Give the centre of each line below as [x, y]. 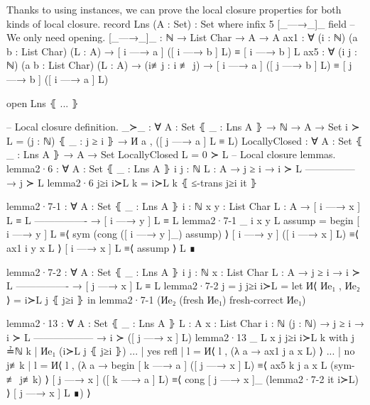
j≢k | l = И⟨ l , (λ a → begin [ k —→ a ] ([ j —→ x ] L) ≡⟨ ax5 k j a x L [167, 365]
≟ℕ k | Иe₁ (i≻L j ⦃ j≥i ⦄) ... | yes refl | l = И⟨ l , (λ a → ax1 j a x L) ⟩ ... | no [181, 351]
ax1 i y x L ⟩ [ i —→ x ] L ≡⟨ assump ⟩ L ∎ [101, 247]
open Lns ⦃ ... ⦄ [43, 102]
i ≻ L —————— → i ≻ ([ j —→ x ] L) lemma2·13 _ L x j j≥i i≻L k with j [181, 337]
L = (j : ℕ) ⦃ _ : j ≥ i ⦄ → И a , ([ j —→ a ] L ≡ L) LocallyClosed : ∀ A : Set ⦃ [185, 140]
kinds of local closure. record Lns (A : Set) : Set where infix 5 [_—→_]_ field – [181, 23]
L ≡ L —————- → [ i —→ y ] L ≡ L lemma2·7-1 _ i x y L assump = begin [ [183, 220]
